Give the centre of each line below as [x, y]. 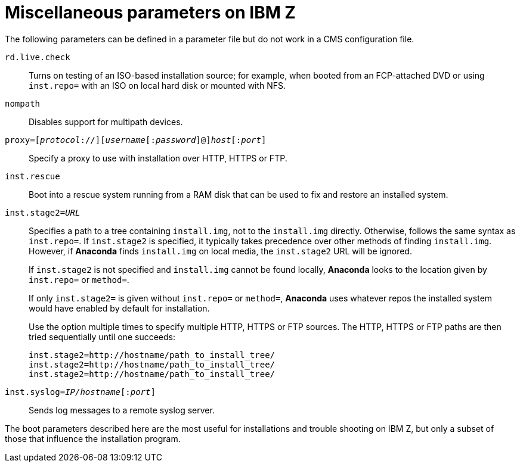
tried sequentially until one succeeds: [102, 337]
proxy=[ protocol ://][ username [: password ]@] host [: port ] [136, 140]
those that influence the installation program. [93, 438]
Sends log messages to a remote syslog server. [122, 410]
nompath [23, 103]
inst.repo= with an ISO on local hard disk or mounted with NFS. [157, 85]
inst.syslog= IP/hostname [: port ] [80, 392]
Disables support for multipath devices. [106, 122]
